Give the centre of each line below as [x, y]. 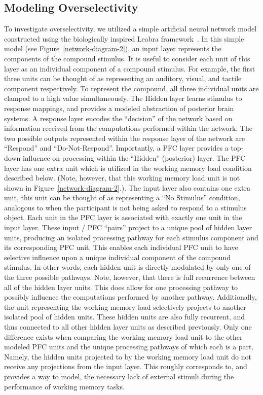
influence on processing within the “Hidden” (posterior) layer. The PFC [134, 157]
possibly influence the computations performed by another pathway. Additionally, [130, 297]
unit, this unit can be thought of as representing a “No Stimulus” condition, [122, 197]
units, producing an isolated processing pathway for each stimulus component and [131, 237]
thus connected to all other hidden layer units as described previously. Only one [128, 327]
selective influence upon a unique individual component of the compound [117, 257]
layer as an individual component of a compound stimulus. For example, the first [130, 68]
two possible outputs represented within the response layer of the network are [125, 138]
